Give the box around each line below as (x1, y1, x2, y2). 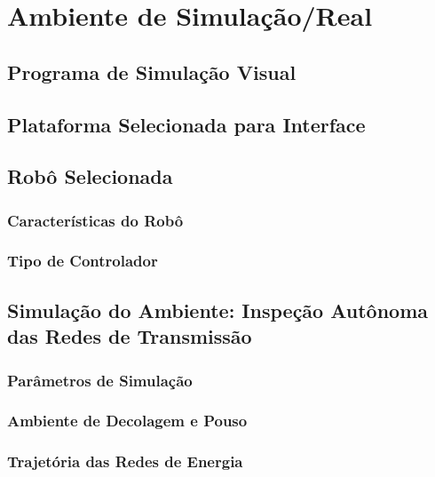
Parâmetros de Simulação (7, 369, 193, 391)
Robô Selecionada (7, 163, 173, 190)
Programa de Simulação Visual (7, 58, 297, 85)
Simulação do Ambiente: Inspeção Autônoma (7, 296, 429, 323)
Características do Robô (7, 209, 184, 231)
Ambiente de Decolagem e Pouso (7, 409, 248, 432)
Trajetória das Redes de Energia (7, 450, 243, 473)
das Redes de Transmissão (7, 322, 252, 350)
